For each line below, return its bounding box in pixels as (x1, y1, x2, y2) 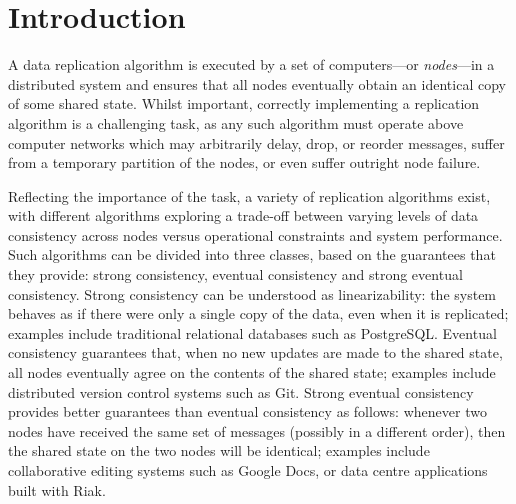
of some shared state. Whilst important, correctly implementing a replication (8, 93, 480, 114)
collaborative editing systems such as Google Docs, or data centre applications (8, 460, 488, 480)
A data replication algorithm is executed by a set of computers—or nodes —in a (8, 54, 495, 75)
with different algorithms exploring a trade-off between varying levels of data (8, 205, 479, 226)
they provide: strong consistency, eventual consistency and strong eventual (8, 264, 463, 285)
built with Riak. (8, 479, 106, 500)
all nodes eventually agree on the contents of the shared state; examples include (8, 362, 496, 383)
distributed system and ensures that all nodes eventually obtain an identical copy (8, 73, 506, 94)
